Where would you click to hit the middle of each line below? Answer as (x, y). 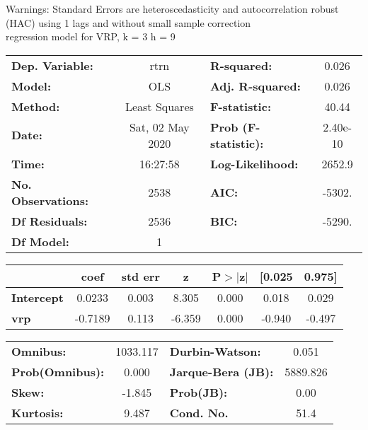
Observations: (50, 200)
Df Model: (40, 241)
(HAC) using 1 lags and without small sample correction (128, 22)
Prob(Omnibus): (58, 371)
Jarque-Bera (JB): (222, 371)
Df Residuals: (50, 221)
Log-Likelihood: (254, 163)
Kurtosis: (38, 412)
